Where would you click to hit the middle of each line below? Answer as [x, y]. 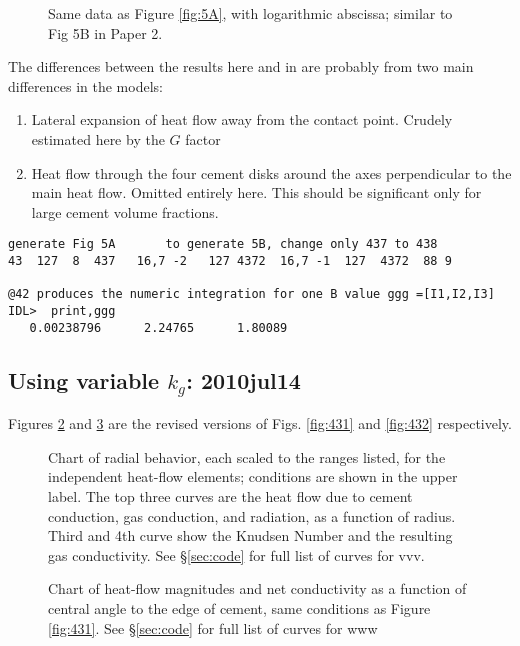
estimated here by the [98, 138]
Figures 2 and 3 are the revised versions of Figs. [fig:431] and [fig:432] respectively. [260, 423]
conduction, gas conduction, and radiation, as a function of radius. [252, 515]
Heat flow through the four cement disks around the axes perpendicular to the [271, 172]
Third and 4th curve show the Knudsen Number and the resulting [250, 535]
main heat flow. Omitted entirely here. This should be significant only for [256, 192]
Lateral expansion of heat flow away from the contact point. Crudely [242, 119]
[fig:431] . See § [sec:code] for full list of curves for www [213, 627]
